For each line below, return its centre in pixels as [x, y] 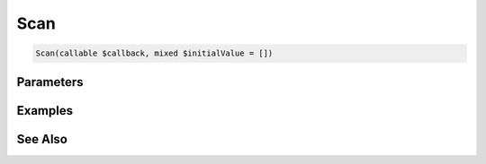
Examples [45, 111]
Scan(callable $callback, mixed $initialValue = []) [154, 53]
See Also [42, 139]
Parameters [50, 82]
